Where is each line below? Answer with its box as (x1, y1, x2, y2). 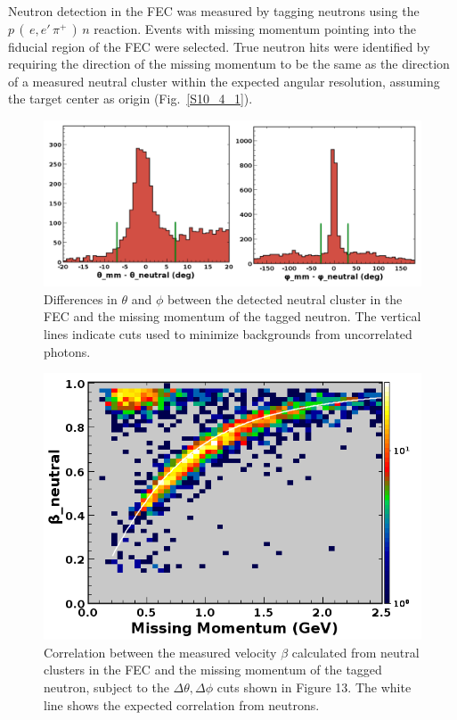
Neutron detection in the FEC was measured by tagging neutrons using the (8, 2, 420, 20)
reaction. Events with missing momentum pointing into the (94, 19, 417, 37)
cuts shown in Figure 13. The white (216, 677, 412, 696)
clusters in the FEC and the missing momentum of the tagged (44, 660, 382, 679)
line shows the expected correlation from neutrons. (44, 695, 320, 714)
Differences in (44, 289, 118, 308)
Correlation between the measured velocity (44, 642, 277, 661)
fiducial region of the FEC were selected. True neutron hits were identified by (8, 37, 430, 55)
